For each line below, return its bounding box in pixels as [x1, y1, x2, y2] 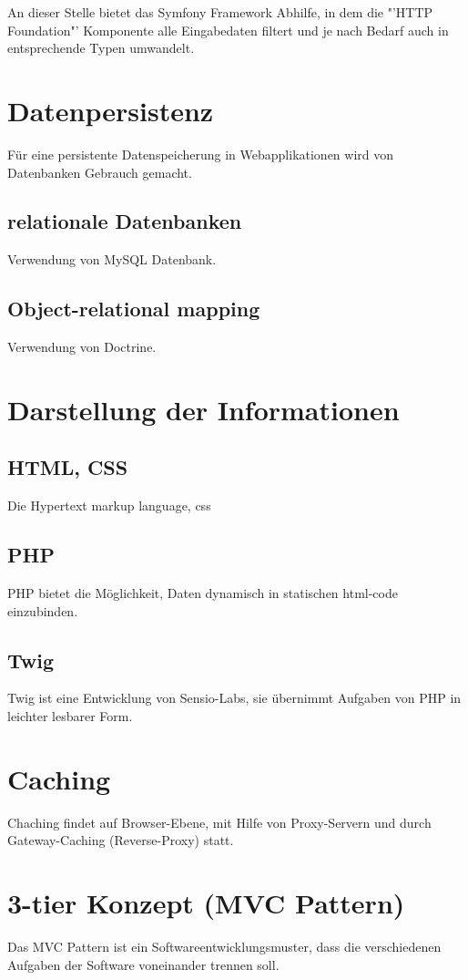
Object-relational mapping [7, 294, 260, 323]
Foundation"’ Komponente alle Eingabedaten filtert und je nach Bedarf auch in [7, 20, 449, 39]
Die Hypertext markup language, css [7, 496, 211, 515]
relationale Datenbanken [7, 207, 242, 235]
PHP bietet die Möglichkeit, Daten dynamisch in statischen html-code [7, 583, 398, 603]
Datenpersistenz [7, 91, 214, 129]
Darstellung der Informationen [7, 390, 400, 428]
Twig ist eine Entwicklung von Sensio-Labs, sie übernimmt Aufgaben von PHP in [7, 688, 462, 707]
